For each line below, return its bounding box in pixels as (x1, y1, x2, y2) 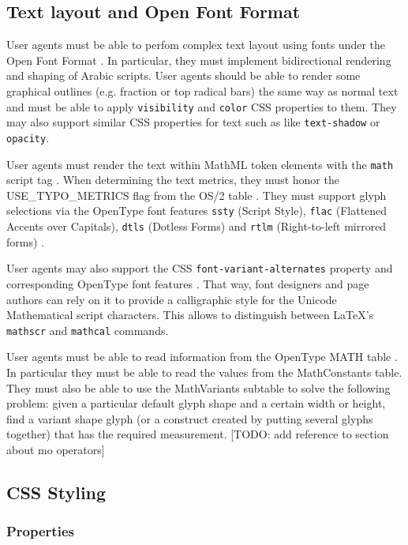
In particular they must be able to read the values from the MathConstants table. (6, 363, 402, 380)
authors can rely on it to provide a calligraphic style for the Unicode (6, 291, 337, 307)
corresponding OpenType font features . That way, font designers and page (6, 275, 369, 291)
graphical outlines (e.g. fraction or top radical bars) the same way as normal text (6, 82, 399, 99)
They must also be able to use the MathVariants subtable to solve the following (6, 379, 391, 396)
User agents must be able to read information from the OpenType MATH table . (6, 348, 398, 365)
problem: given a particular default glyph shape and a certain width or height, (6, 395, 386, 412)
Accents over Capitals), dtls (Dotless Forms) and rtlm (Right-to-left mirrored (6, 218, 387, 235)
